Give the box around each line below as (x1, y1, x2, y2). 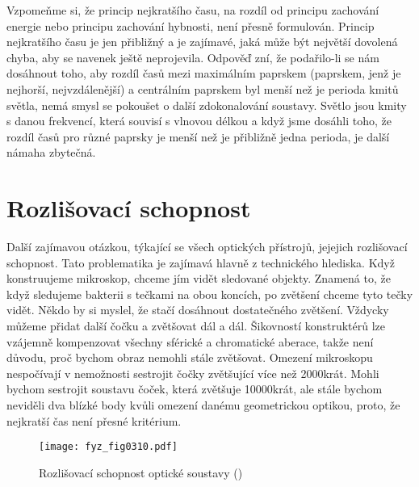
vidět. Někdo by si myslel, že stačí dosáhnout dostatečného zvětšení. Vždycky (6, 301, 389, 318)
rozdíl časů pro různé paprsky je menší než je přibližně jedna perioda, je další (6, 128, 390, 145)
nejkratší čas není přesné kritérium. (6, 412, 182, 429)
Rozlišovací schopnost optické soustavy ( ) (39, 464, 243, 481)
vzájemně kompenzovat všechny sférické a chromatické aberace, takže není (6, 333, 374, 350)
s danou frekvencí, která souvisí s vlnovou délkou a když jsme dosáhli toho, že (6, 112, 392, 129)
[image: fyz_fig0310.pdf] (39, 441, 178, 453)
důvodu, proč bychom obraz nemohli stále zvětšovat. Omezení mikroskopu (6, 349, 373, 366)
